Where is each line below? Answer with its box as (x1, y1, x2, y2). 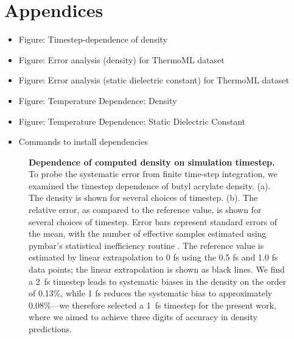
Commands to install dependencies (18, 135, 148, 148)
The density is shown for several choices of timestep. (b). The (29, 191, 258, 204)
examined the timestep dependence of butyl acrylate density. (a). (29, 179, 271, 192)
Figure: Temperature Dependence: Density (18, 94, 177, 107)
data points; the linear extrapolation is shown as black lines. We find (29, 263, 285, 276)
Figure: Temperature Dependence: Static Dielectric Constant (18, 114, 245, 127)
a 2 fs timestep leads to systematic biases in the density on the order (29, 274, 286, 287)
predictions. (29, 323, 72, 335)
